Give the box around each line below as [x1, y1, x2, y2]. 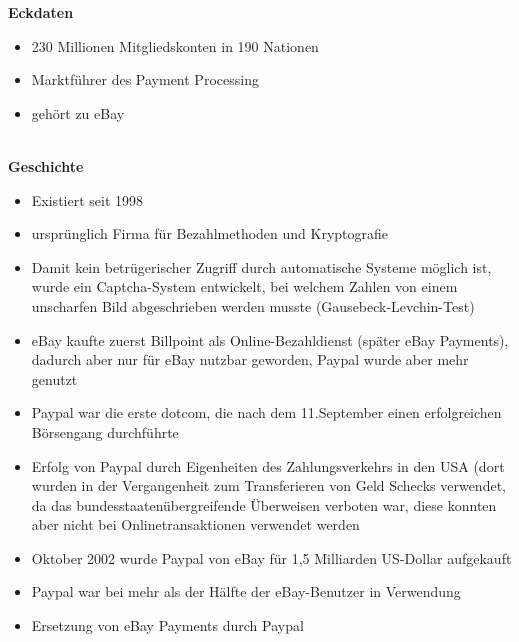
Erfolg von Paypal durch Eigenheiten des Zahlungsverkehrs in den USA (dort [31, 455, 505, 476]
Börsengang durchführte [31, 421, 179, 442]
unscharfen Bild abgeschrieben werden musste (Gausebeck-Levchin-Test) [31, 295, 475, 316]
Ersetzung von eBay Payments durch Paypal [31, 615, 304, 636]
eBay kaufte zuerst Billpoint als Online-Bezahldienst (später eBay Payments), [31, 329, 509, 350]
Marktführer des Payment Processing [31, 69, 259, 90]
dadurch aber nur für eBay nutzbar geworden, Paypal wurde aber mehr [31, 349, 469, 370]
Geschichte [8, 155, 84, 176]
